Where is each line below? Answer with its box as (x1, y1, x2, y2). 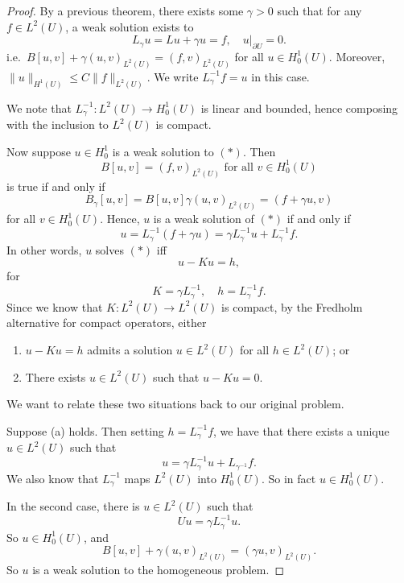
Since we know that (6, 298, 103, 315)
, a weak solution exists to (65, 18, 194, 35)
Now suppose (6, 143, 71, 159)
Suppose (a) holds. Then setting (6, 422, 164, 439)
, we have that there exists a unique (213, 422, 390, 439)
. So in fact (261, 469, 316, 486)
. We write (146, 68, 199, 85)
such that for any (277, 2, 362, 19)
